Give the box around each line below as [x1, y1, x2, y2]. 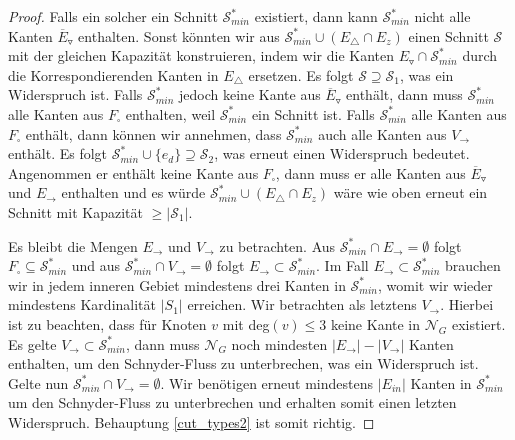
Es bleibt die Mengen [8, 235, 138, 256]
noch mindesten [231, 333, 328, 354]
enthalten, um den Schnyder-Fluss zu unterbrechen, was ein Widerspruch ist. [8, 353, 479, 374]
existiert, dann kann [254, 6, 378, 26]
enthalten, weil [125, 103, 216, 124]
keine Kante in [330, 313, 421, 334]
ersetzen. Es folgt [248, 64, 354, 85]
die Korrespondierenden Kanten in [8, 64, 219, 85]
